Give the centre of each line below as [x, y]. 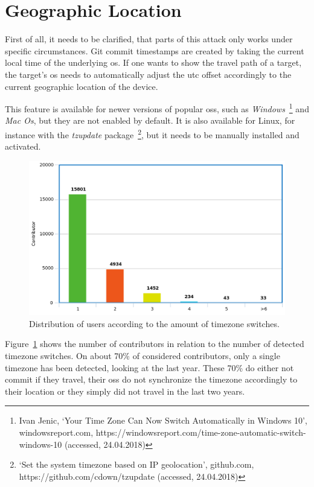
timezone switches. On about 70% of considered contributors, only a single [143, 356]
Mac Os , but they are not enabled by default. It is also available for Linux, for [150, 120]
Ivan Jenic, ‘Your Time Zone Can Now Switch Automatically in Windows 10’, [163, 420]
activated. [23, 146]
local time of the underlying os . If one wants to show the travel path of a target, [153, 62]
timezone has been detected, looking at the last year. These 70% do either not [149, 367]
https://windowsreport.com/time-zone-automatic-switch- [201, 432]
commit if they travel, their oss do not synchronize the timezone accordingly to [151, 379]
